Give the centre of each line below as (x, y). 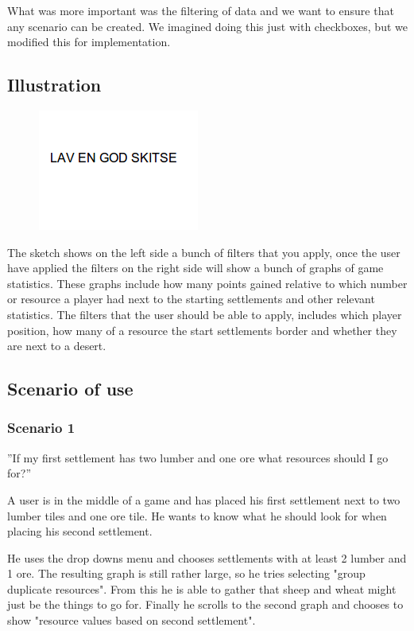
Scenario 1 (41, 428)
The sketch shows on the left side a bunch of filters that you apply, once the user (204, 252)
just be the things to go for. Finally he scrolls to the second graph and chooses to (205, 604)
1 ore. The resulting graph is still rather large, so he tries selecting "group (186, 573)
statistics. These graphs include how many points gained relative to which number (207, 283)
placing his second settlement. (80, 531)
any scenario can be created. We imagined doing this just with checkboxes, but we (207, 26)
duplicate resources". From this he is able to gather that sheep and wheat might (202, 588)
